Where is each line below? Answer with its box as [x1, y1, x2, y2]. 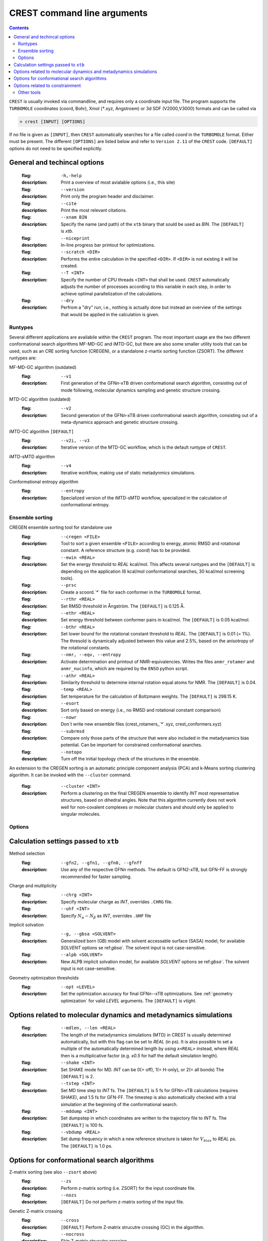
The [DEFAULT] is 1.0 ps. [61, 1143, 113, 1149]
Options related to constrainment [13, 82, 81, 88]
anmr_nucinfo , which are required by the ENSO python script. [61, 666, 189, 672]
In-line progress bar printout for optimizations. [61, 242, 155, 248]
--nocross [61, 1231, 84, 1237]
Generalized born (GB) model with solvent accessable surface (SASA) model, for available [61, 938, 245, 944]
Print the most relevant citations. [61, 207, 127, 213]
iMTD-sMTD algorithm [9, 453, 55, 459]
